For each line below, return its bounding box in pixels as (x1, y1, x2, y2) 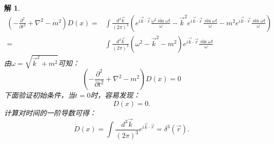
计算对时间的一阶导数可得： (4, 107, 96, 118)
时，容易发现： (90, 90, 140, 100)
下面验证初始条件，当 (4, 90, 75, 100)
